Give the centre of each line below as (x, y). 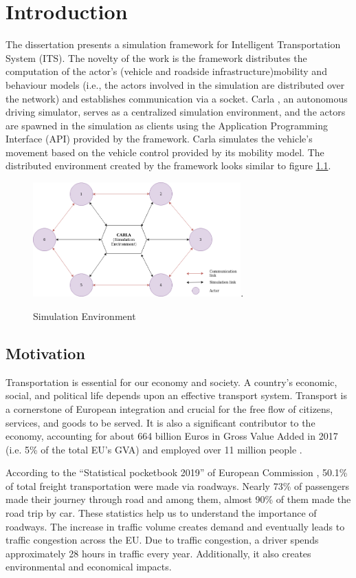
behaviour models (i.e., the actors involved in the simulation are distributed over (175, 84)
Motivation (45, 353)
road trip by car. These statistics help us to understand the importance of (161, 513)
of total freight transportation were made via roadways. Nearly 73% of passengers (177, 485)
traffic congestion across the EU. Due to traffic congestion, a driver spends (162, 540)
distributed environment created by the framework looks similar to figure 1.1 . (168, 165)
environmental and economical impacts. (89, 567)
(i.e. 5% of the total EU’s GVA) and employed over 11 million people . (154, 449)
